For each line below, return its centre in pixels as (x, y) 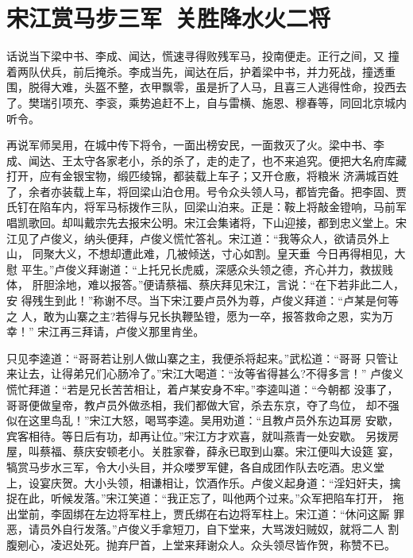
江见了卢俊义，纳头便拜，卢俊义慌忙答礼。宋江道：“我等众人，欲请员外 (193, 238)
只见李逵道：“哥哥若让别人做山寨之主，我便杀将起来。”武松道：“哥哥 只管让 (203, 358)
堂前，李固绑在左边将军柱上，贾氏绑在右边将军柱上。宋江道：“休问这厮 (203, 513)
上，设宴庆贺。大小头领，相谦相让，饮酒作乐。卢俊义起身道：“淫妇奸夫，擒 (204, 482)
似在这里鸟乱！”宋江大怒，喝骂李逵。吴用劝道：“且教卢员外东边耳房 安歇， (203, 420)
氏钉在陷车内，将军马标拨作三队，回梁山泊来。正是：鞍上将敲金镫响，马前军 (206, 207)
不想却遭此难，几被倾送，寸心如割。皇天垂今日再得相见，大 (247, 254)
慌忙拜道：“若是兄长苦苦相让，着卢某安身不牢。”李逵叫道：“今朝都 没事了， (203, 389)
